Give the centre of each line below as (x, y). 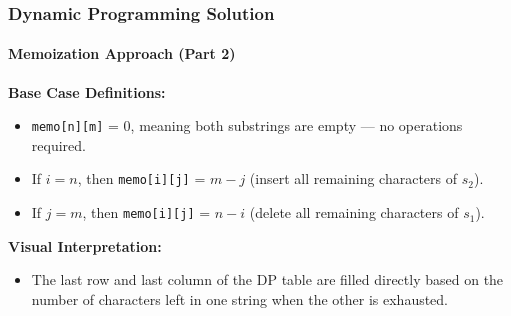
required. (58, 144)
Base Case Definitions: (87, 91)
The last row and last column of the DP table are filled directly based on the (267, 279)
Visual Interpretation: (85, 245)
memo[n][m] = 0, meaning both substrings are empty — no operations (247, 125)
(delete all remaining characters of (354, 212)
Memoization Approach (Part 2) (122, 53)
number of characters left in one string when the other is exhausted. (240, 298)
